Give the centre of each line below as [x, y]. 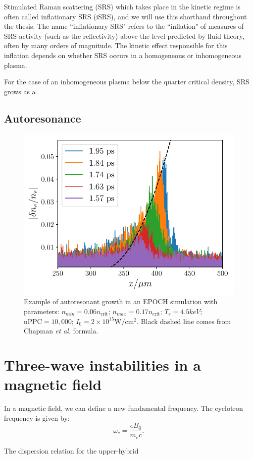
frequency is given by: [37, 418]
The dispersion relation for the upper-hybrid [71, 450]
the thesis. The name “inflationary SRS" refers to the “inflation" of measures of [124, 26]
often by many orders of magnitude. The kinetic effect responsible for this [116, 45]
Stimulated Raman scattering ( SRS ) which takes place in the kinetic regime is [122, 6]
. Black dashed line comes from [184, 321]
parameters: [42, 311]
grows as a [20, 91]
